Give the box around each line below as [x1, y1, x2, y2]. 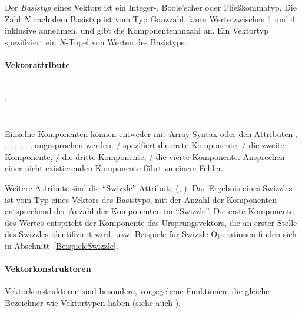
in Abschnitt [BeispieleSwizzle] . [5, 239, 118, 251]
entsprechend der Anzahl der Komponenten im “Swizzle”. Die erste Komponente [5, 205, 294, 217]
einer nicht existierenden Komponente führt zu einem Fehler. [5, 162, 224, 174]
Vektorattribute [5, 58, 70, 71]
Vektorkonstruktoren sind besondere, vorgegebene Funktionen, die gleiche [5, 285, 270, 297]
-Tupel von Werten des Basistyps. [65, 35, 187, 48]
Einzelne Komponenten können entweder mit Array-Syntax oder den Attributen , [5, 127, 298, 139]
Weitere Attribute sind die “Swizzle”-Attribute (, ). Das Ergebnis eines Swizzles [5, 181, 293, 194]
